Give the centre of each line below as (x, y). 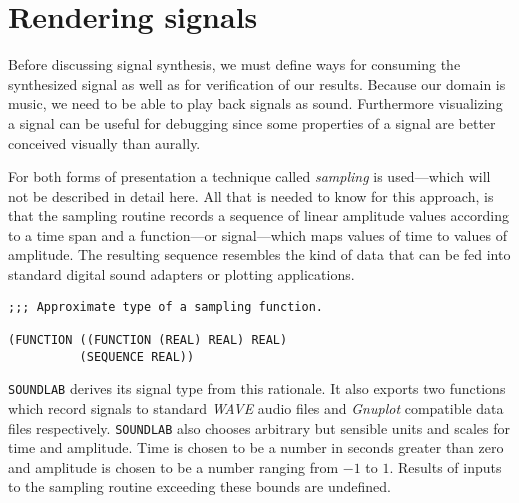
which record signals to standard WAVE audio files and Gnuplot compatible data (256, 407)
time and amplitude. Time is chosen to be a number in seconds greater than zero (256, 447)
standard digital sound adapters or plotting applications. (181, 274)
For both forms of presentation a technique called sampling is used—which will (249, 176)
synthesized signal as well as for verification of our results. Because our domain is (257, 83)
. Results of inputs (445, 466)
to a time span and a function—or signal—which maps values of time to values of (257, 234)
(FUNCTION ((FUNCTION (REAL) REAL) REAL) (148, 339)
